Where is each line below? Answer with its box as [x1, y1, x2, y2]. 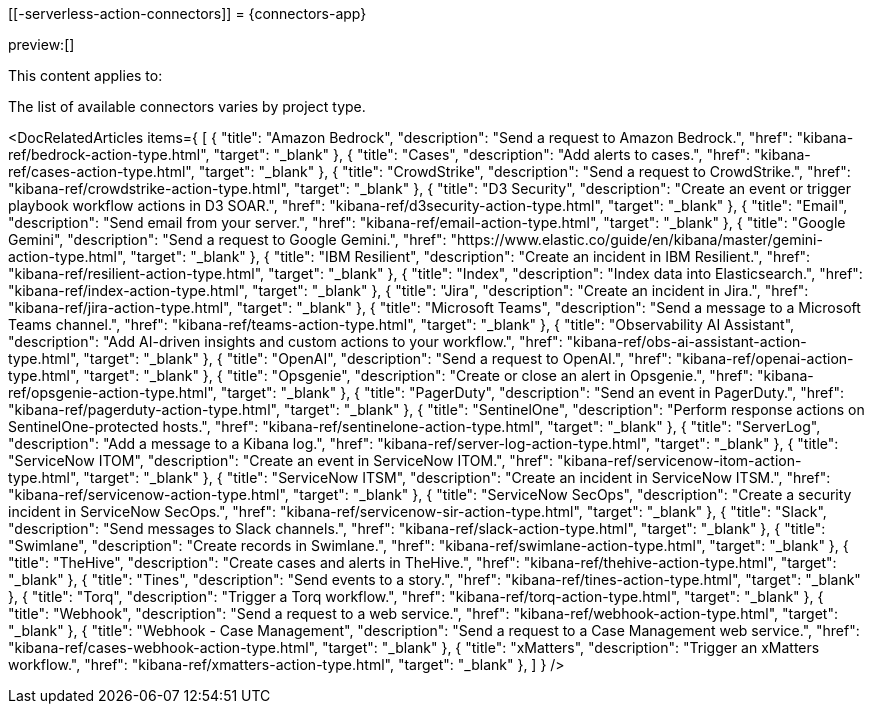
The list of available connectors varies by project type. [8, 98, 366, 115]
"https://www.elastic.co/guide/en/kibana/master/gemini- [450, 231, 823, 248]
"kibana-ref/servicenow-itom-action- [557, 452, 802, 469]
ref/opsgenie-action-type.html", [8, 384, 217, 401]
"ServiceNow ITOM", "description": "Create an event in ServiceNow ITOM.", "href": [8, 452, 554, 469]
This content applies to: [8, 67, 163, 84]
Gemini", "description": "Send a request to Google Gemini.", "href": [8, 231, 447, 248]
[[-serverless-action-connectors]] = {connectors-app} [8, 5, 367, 22]
